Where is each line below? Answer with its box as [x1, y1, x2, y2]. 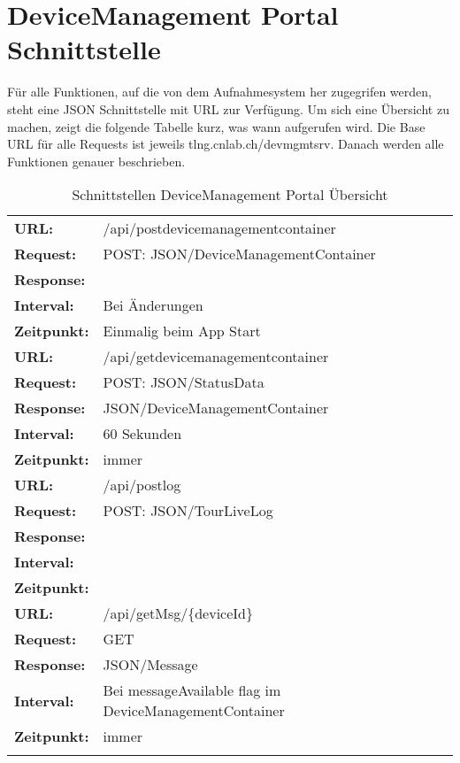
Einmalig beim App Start [103, 320, 261, 342]
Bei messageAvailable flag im [103, 680, 281, 701]
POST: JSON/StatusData [103, 372, 264, 393]
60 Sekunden [103, 423, 182, 444]
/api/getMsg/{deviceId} [103, 603, 254, 624]
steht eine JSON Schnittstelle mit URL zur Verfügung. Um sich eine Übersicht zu [7, 99, 449, 118]
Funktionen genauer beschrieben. [7, 151, 186, 170]
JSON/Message [103, 654, 198, 675]
